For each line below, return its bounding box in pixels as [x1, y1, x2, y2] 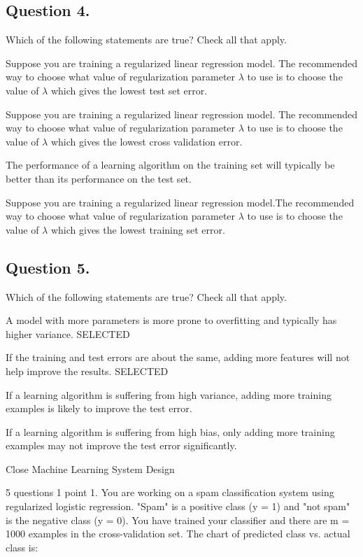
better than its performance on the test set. [6, 171, 192, 185]
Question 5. [6, 256, 90, 278]
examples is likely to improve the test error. [6, 401, 192, 416]
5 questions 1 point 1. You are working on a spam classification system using [6, 485, 334, 500]
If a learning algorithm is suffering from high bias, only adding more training [6, 424, 335, 439]
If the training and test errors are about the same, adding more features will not [6, 350, 350, 365]
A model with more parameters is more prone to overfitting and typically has [6, 313, 337, 327]
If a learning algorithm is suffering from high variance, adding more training [6, 387, 332, 402]
